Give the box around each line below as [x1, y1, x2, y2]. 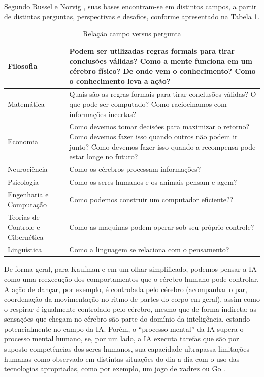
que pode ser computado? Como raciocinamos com [69, 99, 227, 109]
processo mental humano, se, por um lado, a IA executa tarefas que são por [4, 333, 239, 344]
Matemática [8, 99, 45, 109]
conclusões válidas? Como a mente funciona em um [69, 55, 252, 66]
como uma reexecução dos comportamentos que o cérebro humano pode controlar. [4, 273, 259, 284]
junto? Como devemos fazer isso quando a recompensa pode [69, 141, 256, 152]
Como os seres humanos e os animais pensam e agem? [69, 176, 237, 187]
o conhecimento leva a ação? [69, 75, 171, 86]
